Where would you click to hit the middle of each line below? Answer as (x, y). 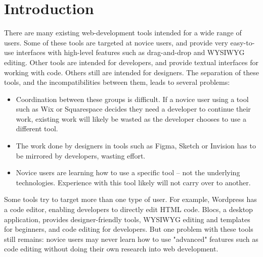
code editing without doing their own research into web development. (111, 249)
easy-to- (243, 42)
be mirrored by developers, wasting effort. (81, 155)
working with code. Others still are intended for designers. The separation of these (131, 72)
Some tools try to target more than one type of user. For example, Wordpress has (130, 199)
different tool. (37, 128)
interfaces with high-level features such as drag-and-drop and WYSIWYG (130, 52)
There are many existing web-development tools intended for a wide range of (123, 33)
